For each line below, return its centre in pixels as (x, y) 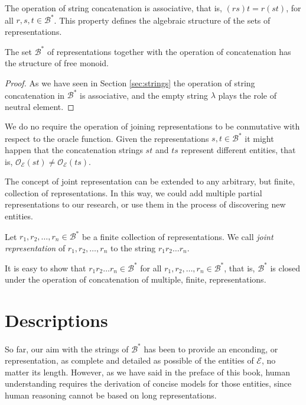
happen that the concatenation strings (74, 149)
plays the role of (248, 95)
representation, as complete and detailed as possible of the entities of (129, 360)
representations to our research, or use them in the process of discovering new (145, 204)
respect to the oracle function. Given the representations (107, 138)
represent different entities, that (238, 149)
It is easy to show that (45, 268)
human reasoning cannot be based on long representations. (111, 395)
